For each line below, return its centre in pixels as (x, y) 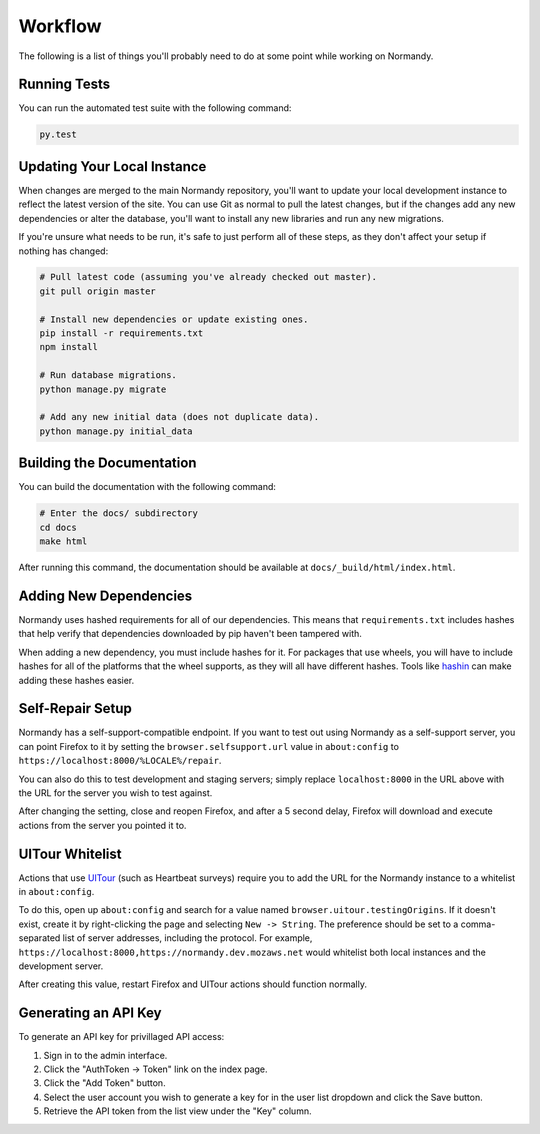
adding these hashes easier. (76, 680)
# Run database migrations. (108, 375)
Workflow (60, 26)
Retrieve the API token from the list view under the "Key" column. (177, 1111)
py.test (58, 134)
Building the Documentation (107, 463)
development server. (61, 966)
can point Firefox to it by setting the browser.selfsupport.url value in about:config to (209, 746)
